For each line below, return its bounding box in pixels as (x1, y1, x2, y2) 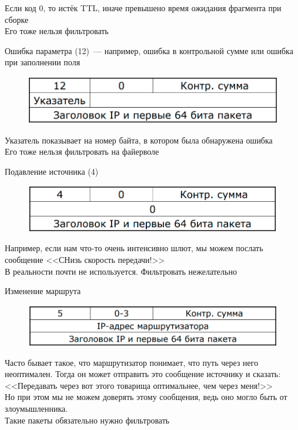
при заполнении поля (5, 56, 81, 68)
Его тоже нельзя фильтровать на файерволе (5, 145, 159, 158)
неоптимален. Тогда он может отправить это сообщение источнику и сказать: (5, 368, 281, 380)
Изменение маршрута (5, 285, 81, 297)
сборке (5, 13, 29, 25)
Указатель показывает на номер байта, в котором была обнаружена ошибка (5, 134, 273, 146)
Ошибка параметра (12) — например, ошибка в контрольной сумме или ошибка (5, 44, 293, 56)
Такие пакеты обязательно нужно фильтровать (5, 414, 170, 426)
